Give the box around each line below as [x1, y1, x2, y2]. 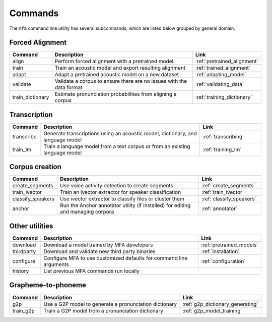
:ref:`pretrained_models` [201, 241, 259, 248]
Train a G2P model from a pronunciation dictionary [43, 307, 164, 314]
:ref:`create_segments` [201, 182, 255, 189]
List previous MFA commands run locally [43, 267, 140, 275]
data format [54, 84, 83, 91]
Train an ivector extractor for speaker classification [59, 189, 181, 196]
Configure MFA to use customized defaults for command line [43, 255, 188, 261]
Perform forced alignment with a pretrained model [54, 58, 174, 65]
